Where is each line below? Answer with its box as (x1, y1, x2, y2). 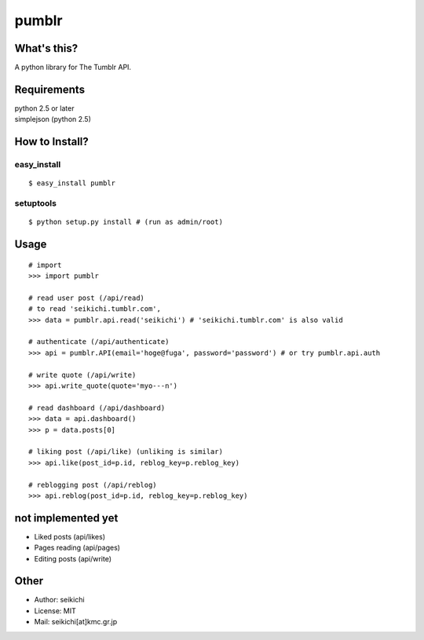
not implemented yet (14, 511, 119, 525)
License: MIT (34, 605, 76, 616)
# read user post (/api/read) (28, 293, 145, 302)
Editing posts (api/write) (34, 554, 112, 563)
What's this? (14, 42, 79, 55)
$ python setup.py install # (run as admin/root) (28, 218, 224, 227)
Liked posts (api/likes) (34, 532, 106, 541)
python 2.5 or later (14, 103, 75, 113)
